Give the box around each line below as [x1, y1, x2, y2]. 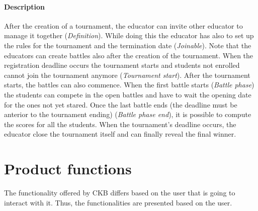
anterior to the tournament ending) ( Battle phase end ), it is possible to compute [4, 109, 251, 120]
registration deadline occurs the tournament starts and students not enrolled [4, 60, 240, 70]
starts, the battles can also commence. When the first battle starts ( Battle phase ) [4, 79, 254, 90]
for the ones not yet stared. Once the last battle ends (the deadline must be [4, 99, 237, 110]
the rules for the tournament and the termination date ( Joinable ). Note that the [4, 40, 251, 50]
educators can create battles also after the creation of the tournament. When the [4, 50, 253, 60]
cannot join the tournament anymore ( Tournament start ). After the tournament [4, 69, 250, 80]
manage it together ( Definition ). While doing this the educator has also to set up [4, 30, 254, 41]
